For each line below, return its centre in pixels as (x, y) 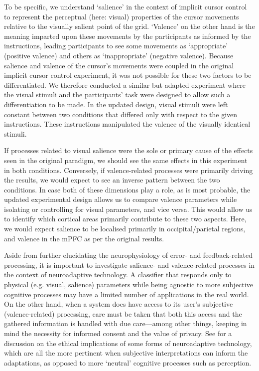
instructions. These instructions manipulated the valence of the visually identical (127, 124)
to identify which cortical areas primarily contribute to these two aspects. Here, (125, 219)
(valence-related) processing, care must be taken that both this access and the (123, 313)
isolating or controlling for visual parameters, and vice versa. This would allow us (128, 209)
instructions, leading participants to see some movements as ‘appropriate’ (116, 46)
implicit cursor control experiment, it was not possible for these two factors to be (128, 75)
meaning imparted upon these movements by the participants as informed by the (128, 36)
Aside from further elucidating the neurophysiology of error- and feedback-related (129, 255)
